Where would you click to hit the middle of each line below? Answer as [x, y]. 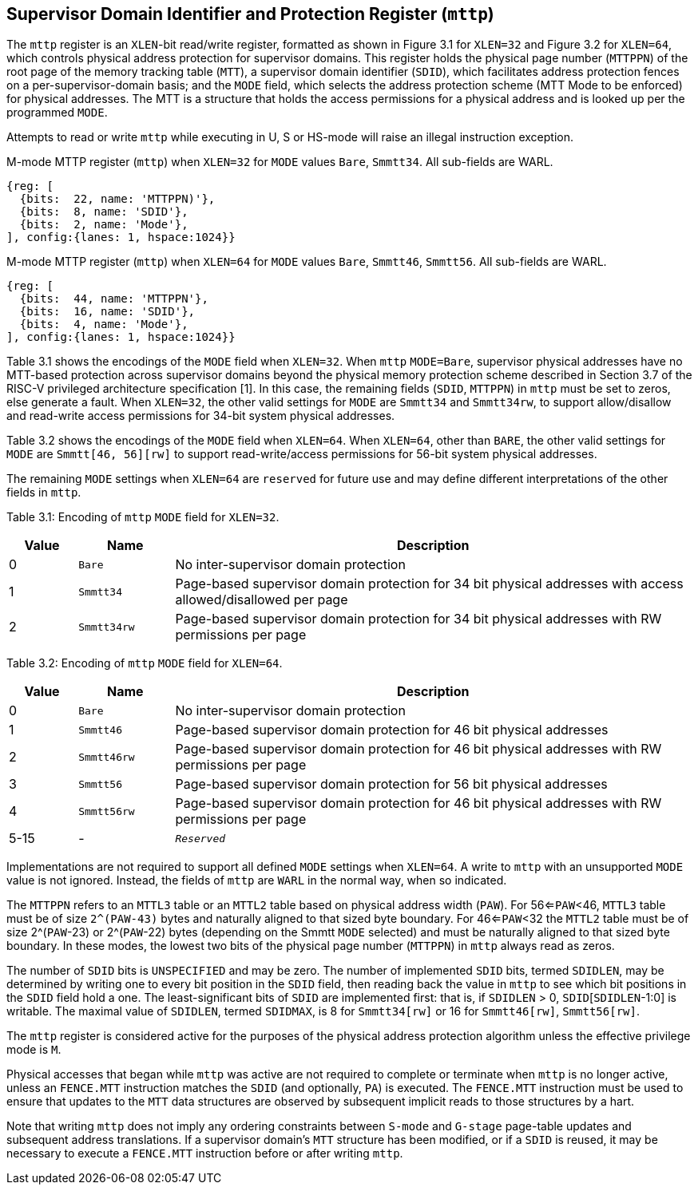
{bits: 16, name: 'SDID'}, [107, 312]
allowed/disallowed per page [262, 600]
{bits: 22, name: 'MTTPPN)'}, [117, 199]
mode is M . [34, 1050]
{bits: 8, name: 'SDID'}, [104, 212]
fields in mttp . [44, 493]
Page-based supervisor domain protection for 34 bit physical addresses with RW [418, 619]
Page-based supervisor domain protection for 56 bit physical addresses [391, 784]
